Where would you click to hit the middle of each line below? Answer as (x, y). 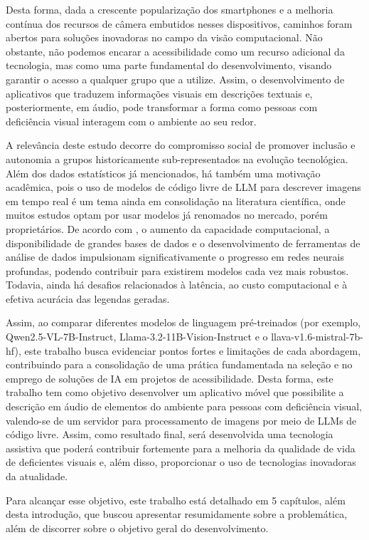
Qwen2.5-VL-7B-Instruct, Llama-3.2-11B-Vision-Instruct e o (137, 337)
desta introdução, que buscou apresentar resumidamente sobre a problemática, (177, 514)
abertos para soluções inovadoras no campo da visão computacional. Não (164, 37)
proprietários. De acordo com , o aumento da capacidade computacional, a (168, 228)
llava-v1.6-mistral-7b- (317, 337)
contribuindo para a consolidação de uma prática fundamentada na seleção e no (179, 364)
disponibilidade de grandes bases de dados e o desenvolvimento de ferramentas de (183, 243)
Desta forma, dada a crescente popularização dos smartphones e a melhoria (170, 9)
